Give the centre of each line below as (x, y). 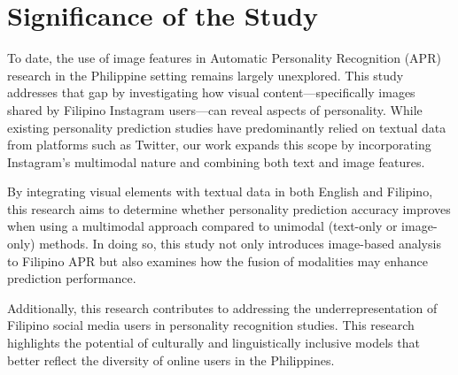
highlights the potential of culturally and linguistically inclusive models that (213, 343)
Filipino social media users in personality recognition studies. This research (211, 325)
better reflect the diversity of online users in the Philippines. (171, 360)
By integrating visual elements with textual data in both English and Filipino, (220, 191)
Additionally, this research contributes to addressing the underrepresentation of (222, 307)
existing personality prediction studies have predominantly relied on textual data (227, 127)
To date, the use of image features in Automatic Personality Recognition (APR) (224, 58)
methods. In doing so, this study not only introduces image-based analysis (240, 244)
